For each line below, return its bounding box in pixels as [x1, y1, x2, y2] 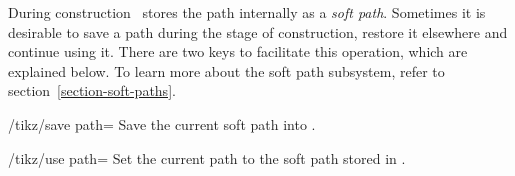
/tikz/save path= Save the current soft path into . [8, 113, 316, 134]
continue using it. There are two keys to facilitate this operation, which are [8, 41, 468, 62]
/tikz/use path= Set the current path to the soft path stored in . [8, 147, 406, 168]
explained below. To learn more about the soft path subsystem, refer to [8, 60, 445, 81]
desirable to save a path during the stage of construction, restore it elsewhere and [8, 21, 508, 42]
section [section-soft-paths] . [8, 80, 176, 101]
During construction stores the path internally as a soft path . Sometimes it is [8, 2, 486, 22]
